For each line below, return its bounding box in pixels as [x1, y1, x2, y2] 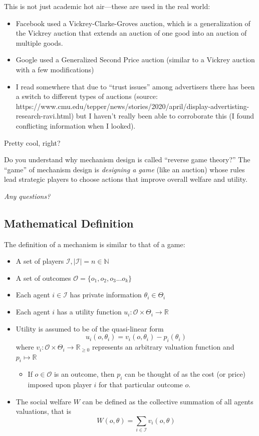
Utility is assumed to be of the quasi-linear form [16, 323, 164, 334]
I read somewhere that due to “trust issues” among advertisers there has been [16, 81, 255, 91]
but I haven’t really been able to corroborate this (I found [76, 111, 254, 121]
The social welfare [16, 396, 71, 406]
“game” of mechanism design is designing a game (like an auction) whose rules [4, 164, 245, 174]
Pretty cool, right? [4, 137, 61, 148]
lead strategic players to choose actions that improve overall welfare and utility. [4, 174, 247, 184]
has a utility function [57, 306, 122, 317]
